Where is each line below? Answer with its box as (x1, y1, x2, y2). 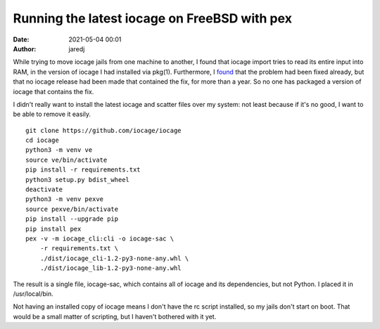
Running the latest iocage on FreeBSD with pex (13, 11, 292, 26)
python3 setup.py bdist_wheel (25, 176, 130, 183)
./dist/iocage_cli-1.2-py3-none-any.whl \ (39, 254, 189, 262)
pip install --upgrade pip (25, 215, 119, 223)
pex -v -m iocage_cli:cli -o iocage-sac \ (25, 234, 175, 243)
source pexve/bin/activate (25, 205, 119, 213)
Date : (13, 35, 30, 44)
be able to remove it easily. (13, 110, 91, 119)
